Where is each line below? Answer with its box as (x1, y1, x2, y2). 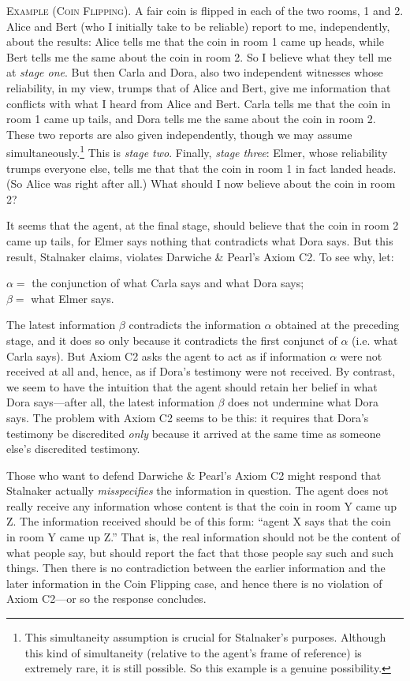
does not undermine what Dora (228, 394, 379, 410)
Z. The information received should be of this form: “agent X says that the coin (6, 513, 391, 529)
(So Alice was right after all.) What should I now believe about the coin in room (6, 175, 396, 192)
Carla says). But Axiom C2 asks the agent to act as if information (6, 347, 326, 364)
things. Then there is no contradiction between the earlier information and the (6, 559, 386, 576)
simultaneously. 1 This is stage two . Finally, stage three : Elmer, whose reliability (6, 142, 388, 160)
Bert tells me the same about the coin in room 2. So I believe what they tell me (6, 48, 392, 65)
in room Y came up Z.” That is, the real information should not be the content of (6, 529, 401, 545)
